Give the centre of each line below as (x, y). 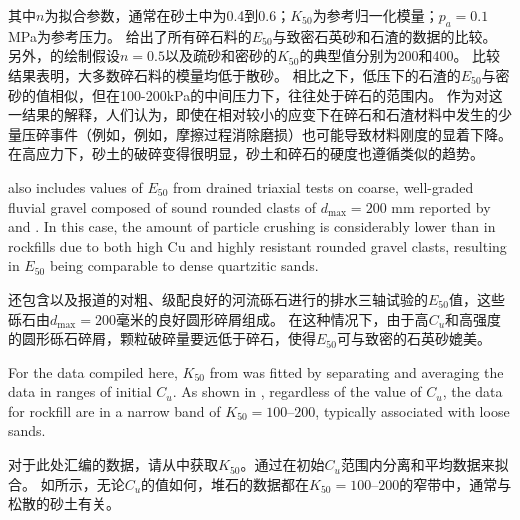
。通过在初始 (282, 464)
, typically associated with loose (412, 410)
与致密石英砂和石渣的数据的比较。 (384, 35)
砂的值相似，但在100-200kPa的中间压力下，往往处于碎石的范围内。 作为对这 (255, 94)
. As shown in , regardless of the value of (297, 391)
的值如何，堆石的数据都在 (225, 483)
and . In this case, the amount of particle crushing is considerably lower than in (252, 226)
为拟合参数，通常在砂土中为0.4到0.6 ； (167, 15)
